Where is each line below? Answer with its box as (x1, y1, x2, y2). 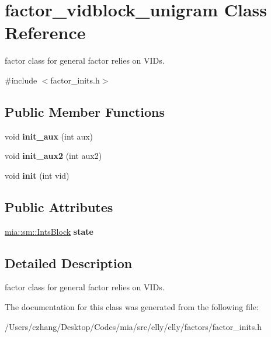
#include (5, 74, 37, 86)
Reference (5, 20, 86, 44)
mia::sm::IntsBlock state (5, 225, 93, 237)
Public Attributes (5, 197, 113, 216)
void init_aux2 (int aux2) (5, 150, 102, 162)
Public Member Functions (5, 102, 165, 120)
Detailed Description (5, 253, 133, 272)
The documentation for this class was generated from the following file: (5, 301, 259, 313)
